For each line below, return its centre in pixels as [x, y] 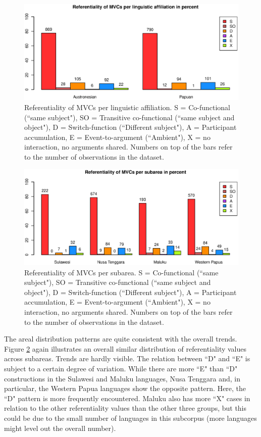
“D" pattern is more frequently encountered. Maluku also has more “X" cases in [127, 398]
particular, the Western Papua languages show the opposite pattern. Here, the [125, 388]
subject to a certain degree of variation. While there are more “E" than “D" [121, 369]
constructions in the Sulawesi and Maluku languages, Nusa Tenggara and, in [122, 378]
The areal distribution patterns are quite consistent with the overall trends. [121, 339]
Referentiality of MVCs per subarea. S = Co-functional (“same [121, 272]
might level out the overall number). [60, 428]
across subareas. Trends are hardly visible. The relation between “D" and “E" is [127, 358]
